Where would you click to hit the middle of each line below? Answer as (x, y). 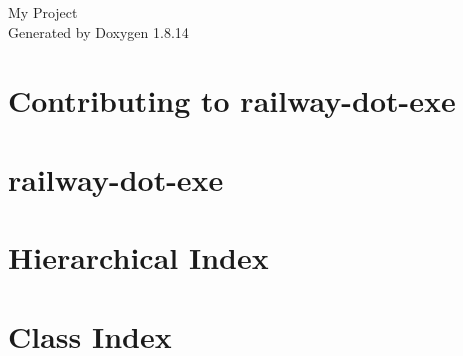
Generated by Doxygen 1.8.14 (98, 31)
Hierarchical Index (138, 257)
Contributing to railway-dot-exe (232, 100)
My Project (43, 12)
